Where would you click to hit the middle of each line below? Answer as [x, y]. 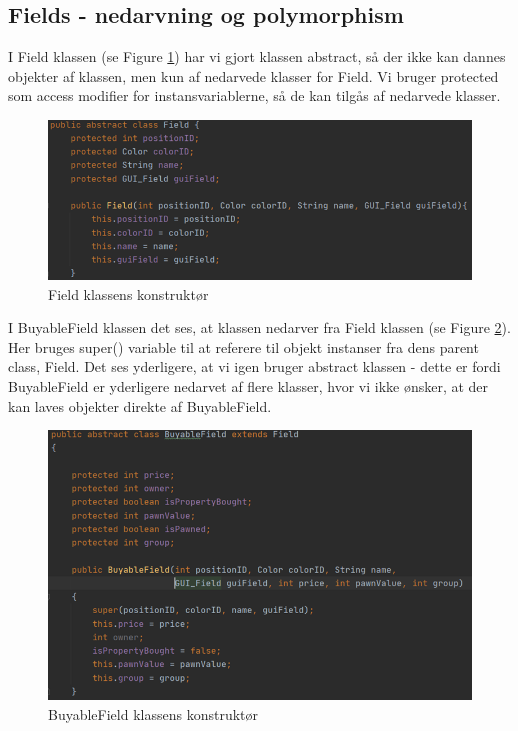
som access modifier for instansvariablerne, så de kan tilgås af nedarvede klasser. [254, 95]
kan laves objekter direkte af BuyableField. [140, 405]
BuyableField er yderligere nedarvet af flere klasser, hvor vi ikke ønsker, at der [248, 386]
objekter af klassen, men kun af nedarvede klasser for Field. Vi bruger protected [253, 75]
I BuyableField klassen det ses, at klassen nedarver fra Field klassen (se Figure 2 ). [259, 327]
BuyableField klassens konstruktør [153, 713]
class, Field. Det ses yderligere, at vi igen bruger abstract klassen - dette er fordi [254, 366]
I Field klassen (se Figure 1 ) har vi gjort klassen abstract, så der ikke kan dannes [257, 56]
